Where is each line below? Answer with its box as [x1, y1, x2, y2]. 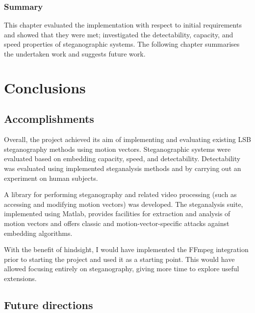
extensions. [4, 273, 37, 283]
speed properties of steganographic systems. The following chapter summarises [4, 39, 240, 49]
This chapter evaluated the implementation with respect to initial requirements [4, 20, 242, 30]
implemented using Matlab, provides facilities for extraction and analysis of [4, 208, 230, 219]
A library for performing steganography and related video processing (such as [4, 189, 237, 199]
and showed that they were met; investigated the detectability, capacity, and [4, 29, 233, 39]
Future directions [4, 297, 93, 312]
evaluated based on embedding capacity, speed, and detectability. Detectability [4, 153, 241, 164]
